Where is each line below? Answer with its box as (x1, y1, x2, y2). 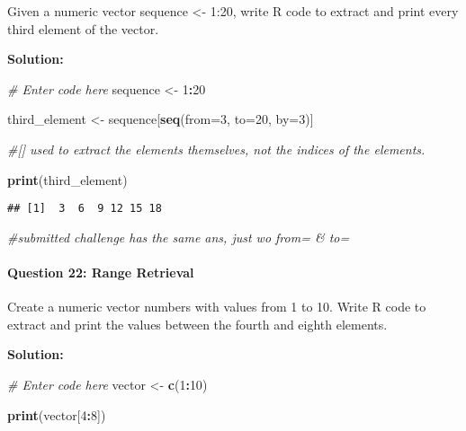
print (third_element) (7, 170, 128, 189)
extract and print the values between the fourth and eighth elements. (7, 314, 388, 333)
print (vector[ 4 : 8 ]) (7, 405, 106, 424)
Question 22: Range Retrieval (7, 263, 194, 281)
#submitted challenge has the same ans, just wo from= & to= (7, 227, 350, 246)
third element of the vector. (7, 19, 159, 38)
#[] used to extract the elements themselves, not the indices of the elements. (7, 139, 426, 158)
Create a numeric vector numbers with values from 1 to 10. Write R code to (7, 297, 426, 316)
